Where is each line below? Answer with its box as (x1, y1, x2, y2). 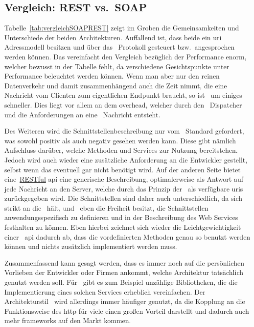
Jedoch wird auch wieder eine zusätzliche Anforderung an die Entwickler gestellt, (4, 154, 248, 164)
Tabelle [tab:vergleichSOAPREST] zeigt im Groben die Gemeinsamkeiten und (4, 23, 239, 33)
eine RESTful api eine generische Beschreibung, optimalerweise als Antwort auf (4, 174, 243, 184)
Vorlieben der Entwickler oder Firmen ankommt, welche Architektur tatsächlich (4, 267, 244, 277)
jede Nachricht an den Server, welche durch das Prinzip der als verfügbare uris (4, 183, 243, 193)
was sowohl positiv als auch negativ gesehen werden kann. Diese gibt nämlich (4, 135, 236, 145)
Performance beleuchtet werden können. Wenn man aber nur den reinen (4, 71, 220, 81)
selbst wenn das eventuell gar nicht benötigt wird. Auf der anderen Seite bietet (4, 164, 241, 174)
